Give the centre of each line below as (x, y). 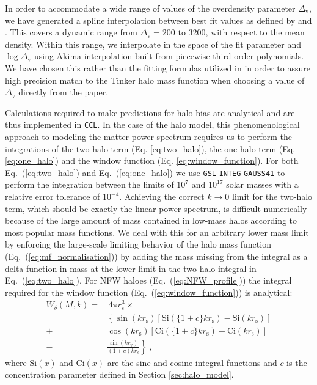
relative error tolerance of (53, 196)
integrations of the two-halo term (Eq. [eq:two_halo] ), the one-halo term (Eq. (150, 148)
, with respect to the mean (255, 32)
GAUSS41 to (264, 172)
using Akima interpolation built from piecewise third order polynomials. (169, 56)
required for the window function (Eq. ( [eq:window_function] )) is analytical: (149, 292)
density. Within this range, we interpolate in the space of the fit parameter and (153, 44)
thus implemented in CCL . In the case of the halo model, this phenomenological (152, 124)
